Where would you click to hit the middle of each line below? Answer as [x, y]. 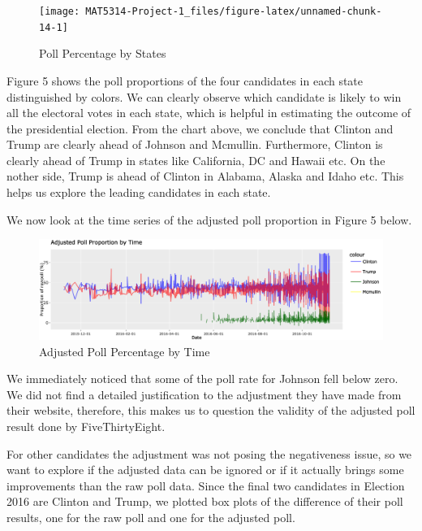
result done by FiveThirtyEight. [86, 427]
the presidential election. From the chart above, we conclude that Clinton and [200, 128]
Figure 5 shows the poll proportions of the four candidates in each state [185, 80]
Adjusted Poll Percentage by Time [125, 351]
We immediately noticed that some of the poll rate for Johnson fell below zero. [202, 379]
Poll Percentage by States [103, 53]
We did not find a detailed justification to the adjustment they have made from [204, 394]
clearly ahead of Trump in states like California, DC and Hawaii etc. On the [196, 160]
